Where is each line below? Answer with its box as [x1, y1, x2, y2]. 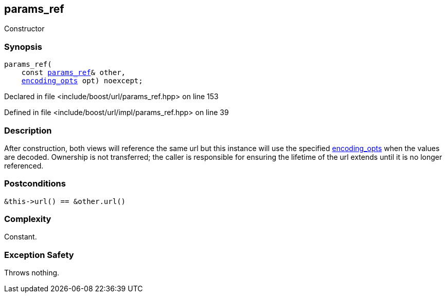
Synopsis [4, 41, 42, 52]
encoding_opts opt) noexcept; [21, 77, 143, 85]
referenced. [4, 161, 44, 170]
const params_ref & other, [21, 68, 126, 77]
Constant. [4, 232, 37, 242]
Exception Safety [4, 249, 74, 260]
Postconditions [4, 178, 66, 189]
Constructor [4, 24, 45, 33]
